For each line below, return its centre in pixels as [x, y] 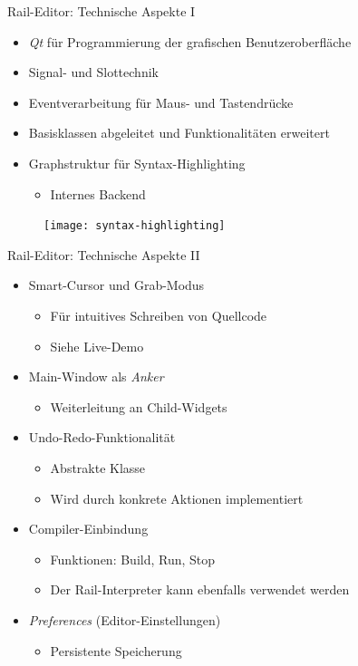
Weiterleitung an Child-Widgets [139, 406]
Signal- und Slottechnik [93, 72]
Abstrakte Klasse [98, 467]
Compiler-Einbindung [88, 529]
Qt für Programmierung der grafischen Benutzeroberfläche [190, 41]
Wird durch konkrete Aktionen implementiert [177, 498]
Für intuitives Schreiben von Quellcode [159, 315]
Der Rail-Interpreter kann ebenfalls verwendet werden [200, 589]
